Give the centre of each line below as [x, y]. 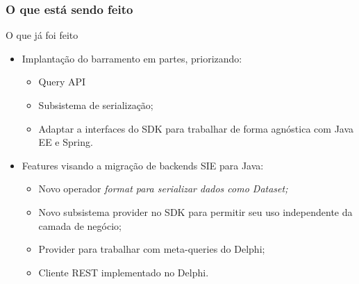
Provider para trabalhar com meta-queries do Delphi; [152, 249]
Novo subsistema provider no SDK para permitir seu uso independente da [195, 211]
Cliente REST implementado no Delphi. [124, 272]
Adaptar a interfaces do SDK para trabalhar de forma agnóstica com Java [196, 128]
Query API [62, 82]
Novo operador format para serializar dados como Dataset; [163, 189]
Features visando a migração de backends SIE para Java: [143, 165]
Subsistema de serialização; [96, 105]
